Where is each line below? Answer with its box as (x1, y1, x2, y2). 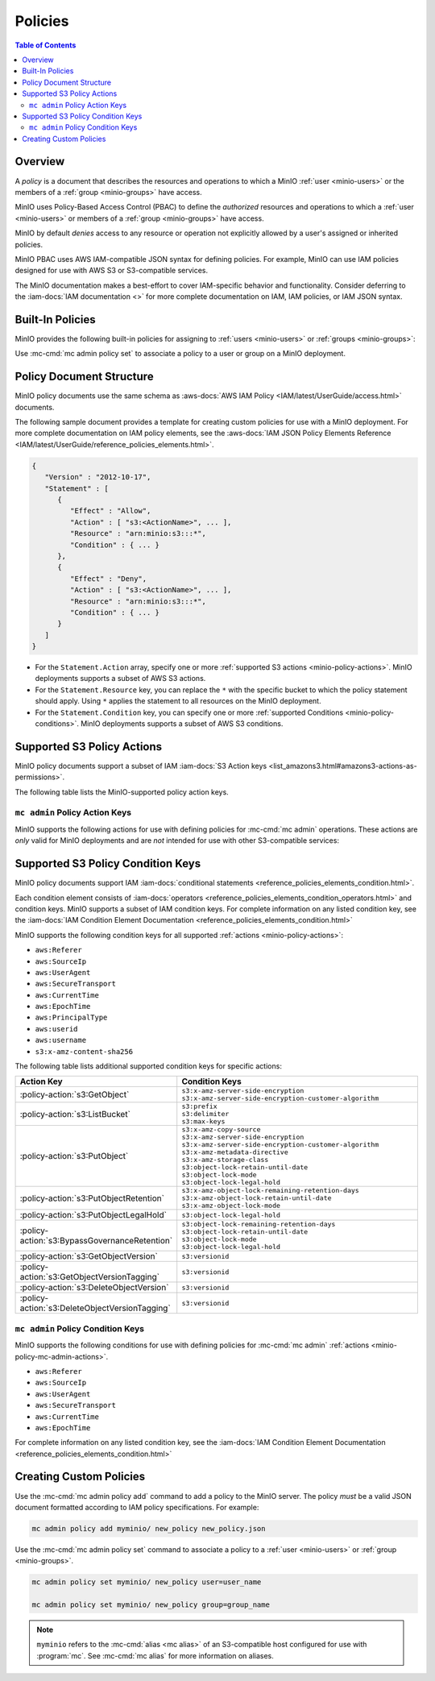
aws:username (35, 1036, 87, 1045)
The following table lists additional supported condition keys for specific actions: (14, 1061, 282, 1071)
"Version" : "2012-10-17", (44, 472, 151, 482)
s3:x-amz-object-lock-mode (181, 1202, 281, 1210)
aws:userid (35, 1024, 78, 1033)
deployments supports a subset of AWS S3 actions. (35, 674, 206, 683)
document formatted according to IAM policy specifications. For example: (14, 1502, 259, 1512)
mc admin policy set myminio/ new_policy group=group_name (31, 1600, 270, 1609)
